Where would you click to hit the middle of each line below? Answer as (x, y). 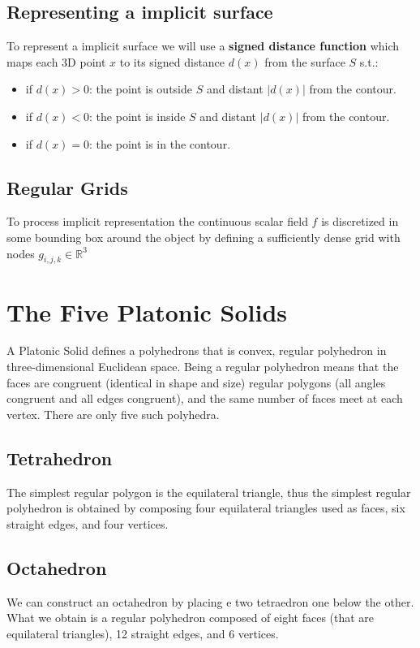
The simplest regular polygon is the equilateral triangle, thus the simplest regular (209, 492)
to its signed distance (172, 61)
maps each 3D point (56, 61)
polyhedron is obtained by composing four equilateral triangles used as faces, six (206, 508)
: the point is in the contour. (160, 143)
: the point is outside (141, 89)
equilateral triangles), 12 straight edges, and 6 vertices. (143, 633)
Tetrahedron (60, 458)
